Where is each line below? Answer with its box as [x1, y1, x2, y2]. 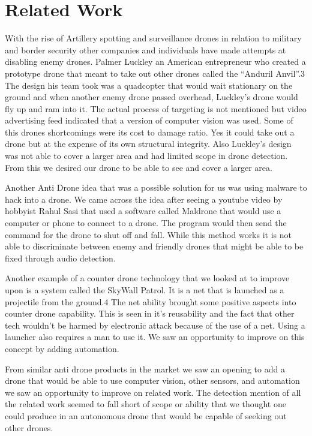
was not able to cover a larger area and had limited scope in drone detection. [5, 149, 288, 162]
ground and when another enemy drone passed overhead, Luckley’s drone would [5, 91, 298, 103]
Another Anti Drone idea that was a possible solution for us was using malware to [5, 181, 307, 194]
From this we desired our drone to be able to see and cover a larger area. [5, 161, 272, 173]
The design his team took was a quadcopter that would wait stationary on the [5, 79, 293, 91]
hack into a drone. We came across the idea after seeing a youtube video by [5, 193, 283, 205]
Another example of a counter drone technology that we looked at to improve [5, 272, 290, 284]
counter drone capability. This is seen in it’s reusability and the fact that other [5, 307, 295, 320]
